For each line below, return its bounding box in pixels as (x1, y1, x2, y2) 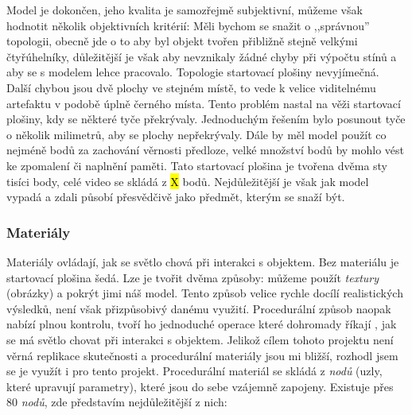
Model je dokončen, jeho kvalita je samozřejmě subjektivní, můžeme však (6, 2, 363, 17)
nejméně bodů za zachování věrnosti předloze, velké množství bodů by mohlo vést (6, 142, 405, 158)
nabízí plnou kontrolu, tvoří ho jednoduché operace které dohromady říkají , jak (6, 316, 397, 332)
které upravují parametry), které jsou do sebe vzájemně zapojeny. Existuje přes (6, 378, 394, 394)
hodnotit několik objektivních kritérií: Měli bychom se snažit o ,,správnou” (6, 17, 370, 33)
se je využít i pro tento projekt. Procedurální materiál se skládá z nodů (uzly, (6, 363, 383, 379)
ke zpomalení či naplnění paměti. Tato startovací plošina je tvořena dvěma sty (6, 157, 388, 173)
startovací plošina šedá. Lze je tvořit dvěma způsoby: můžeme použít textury (6, 269, 379, 285)
